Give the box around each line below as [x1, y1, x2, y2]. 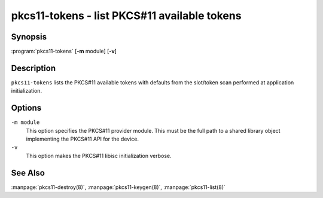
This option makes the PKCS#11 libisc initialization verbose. [26, 152, 172, 159]
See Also [11, 167, 45, 178]
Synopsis [11, 32, 47, 42]
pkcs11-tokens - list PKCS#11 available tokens [11, 9, 242, 22]
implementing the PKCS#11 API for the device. [26, 135, 139, 143]
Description [11, 63, 56, 73]
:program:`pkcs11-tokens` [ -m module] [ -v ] [11, 48, 117, 55]
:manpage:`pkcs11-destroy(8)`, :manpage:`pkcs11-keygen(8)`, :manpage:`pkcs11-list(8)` [11, 183, 226, 191]
